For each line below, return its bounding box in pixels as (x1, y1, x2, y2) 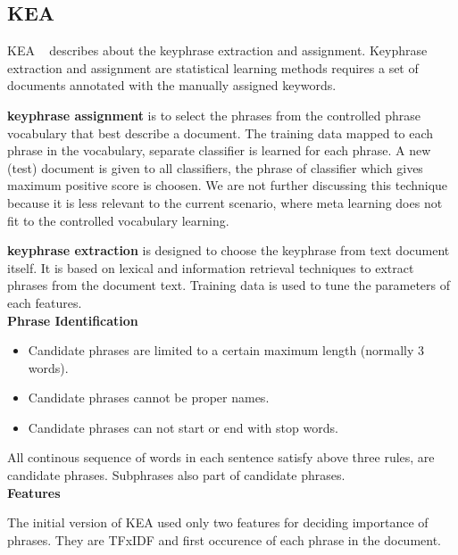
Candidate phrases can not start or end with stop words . (28, 418, 338, 436)
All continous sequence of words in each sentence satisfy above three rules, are (7, 448, 435, 467)
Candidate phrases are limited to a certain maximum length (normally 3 (28, 341, 425, 360)
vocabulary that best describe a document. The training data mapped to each (7, 123, 434, 142)
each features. (7, 293, 82, 311)
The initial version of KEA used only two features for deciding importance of (7, 513, 429, 532)
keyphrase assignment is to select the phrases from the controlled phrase (7, 105, 421, 124)
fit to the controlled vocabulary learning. (7, 211, 229, 229)
